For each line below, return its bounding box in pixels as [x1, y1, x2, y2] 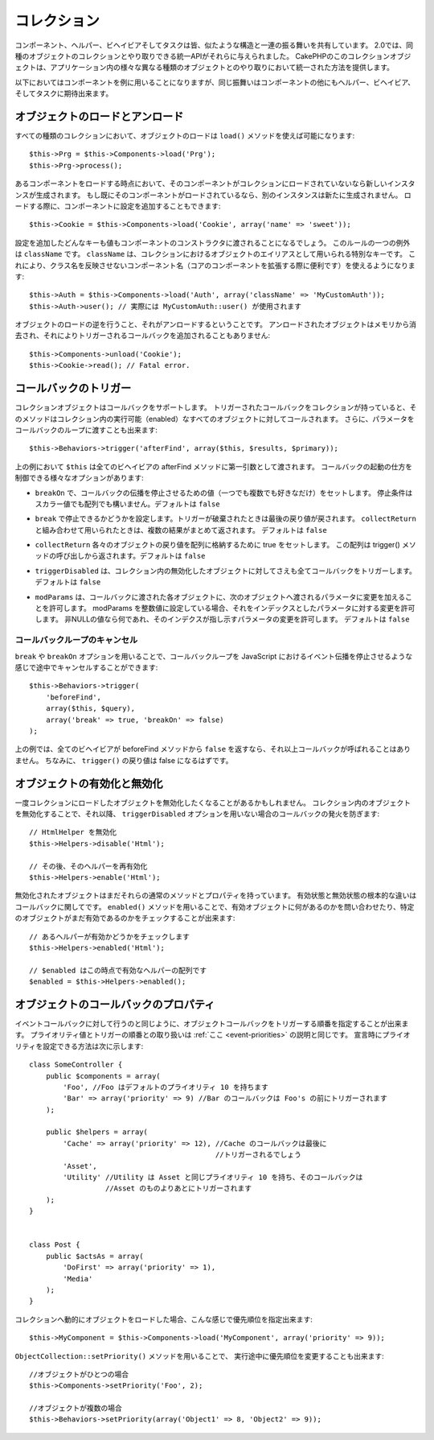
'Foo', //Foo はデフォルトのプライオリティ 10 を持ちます [63, 1083, 268, 1091]
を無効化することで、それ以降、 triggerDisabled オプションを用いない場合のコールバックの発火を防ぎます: [14, 809, 380, 819]
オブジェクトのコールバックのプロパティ [14, 997, 215, 1011]
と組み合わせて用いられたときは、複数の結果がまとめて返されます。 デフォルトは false [35, 525, 327, 534]
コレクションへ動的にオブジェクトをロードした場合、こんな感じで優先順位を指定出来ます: [14, 1314, 313, 1324]
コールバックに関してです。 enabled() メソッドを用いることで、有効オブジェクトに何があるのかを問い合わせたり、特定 [14, 902, 415, 911]
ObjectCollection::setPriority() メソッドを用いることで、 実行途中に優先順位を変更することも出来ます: [14, 1351, 385, 1360]
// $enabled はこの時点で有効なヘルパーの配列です [29, 966, 207, 975]
